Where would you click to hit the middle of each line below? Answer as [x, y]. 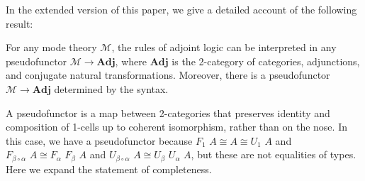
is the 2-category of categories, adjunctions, [266, 61]
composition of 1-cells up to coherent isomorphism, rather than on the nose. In [176, 127]
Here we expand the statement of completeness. [109, 169]
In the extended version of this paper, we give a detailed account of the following [181, 9]
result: [19, 23]
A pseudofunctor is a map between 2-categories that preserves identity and [168, 113]
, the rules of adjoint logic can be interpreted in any [224, 47]
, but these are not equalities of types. [274, 154]
